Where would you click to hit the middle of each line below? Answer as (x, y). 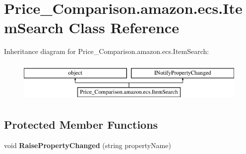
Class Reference (124, 27)
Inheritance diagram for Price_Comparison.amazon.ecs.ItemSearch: (107, 51)
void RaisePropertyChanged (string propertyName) (88, 145)
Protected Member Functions (81, 125)
